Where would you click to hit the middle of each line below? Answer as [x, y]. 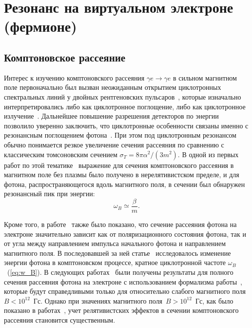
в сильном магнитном [205, 77]
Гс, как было [214, 300]
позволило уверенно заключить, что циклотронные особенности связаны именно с [126, 125]
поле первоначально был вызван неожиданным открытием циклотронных [113, 87]
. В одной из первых [208, 154]
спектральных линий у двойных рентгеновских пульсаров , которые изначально [123, 96]
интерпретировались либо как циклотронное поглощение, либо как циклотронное [125, 106]
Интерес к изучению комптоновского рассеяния [74, 77]
